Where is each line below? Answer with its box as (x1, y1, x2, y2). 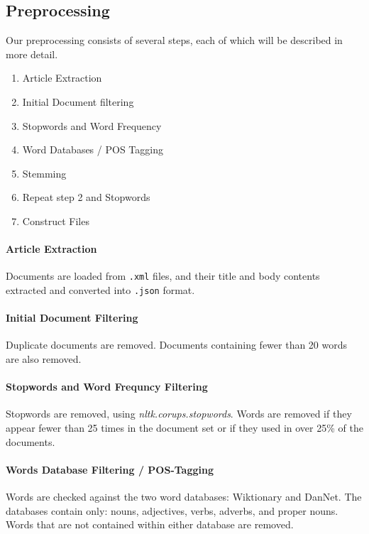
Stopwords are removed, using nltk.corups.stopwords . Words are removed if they (6, 406, 352, 421)
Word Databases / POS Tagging (22, 142, 163, 157)
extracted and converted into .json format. (6, 283, 195, 297)
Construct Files (22, 213, 89, 228)
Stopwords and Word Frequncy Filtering (6, 379, 208, 394)
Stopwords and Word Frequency (22, 118, 162, 133)
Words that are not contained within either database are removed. (6, 517, 294, 532)
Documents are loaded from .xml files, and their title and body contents (6, 268, 320, 283)
